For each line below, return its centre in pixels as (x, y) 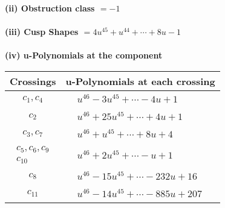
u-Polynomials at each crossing (140, 81)
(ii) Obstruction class (50, 8)
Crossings (33, 81)
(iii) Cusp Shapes (42, 32)
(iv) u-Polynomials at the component (84, 55)
